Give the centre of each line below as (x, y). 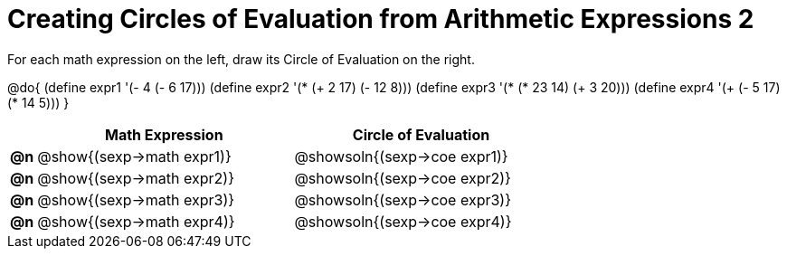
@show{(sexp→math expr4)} (136, 221)
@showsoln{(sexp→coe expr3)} (403, 199)
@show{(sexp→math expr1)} (134, 156)
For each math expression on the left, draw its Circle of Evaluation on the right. (241, 59)
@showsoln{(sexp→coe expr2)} (403, 178)
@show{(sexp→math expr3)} (136, 199)
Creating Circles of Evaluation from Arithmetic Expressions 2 (381, 19)
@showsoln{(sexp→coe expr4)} (403, 221)
